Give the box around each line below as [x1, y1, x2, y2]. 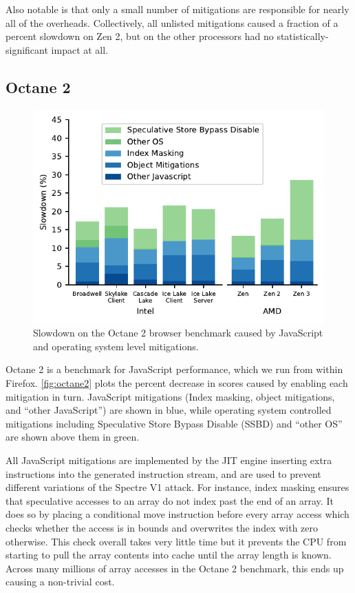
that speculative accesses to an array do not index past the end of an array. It [6, 493, 334, 507]
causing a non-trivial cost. [6, 574, 115, 589]
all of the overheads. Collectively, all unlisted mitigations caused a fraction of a [6, 15, 338, 30]
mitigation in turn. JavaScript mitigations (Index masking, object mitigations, [6, 389, 335, 403]
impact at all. [51, 42, 109, 57]
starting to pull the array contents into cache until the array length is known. [6, 547, 332, 562]
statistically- [277, 29, 329, 43]
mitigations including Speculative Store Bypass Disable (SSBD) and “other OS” [6, 416, 343, 430]
